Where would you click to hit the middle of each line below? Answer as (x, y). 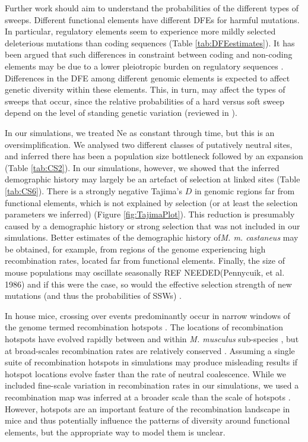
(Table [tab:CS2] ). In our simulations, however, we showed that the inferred (142, 167)
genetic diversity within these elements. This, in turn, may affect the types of (145, 89)
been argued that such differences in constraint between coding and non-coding (149, 54)
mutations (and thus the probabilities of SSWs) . (93, 296)
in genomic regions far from (245, 190)
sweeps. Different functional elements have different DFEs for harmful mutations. (152, 19)
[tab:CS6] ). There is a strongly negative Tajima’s (93, 190)
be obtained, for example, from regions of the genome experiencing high (135, 249)
